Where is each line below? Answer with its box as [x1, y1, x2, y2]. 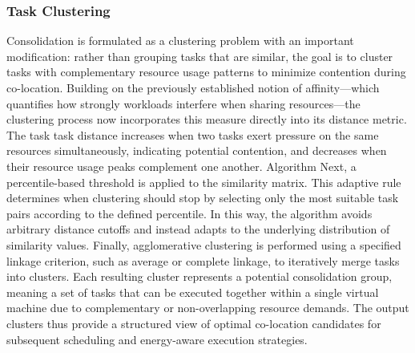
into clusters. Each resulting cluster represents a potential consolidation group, [6, 268, 393, 285]
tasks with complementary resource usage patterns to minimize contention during [6, 63, 406, 80]
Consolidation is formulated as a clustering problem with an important [6, 32, 354, 49]
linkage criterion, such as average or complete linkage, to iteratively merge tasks [6, 252, 400, 269]
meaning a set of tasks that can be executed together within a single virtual [6, 283, 379, 300]
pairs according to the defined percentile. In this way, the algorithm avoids [6, 205, 373, 221]
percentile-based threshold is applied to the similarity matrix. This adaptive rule [6, 173, 401, 190]
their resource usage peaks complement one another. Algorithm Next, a [6, 157, 357, 174]
